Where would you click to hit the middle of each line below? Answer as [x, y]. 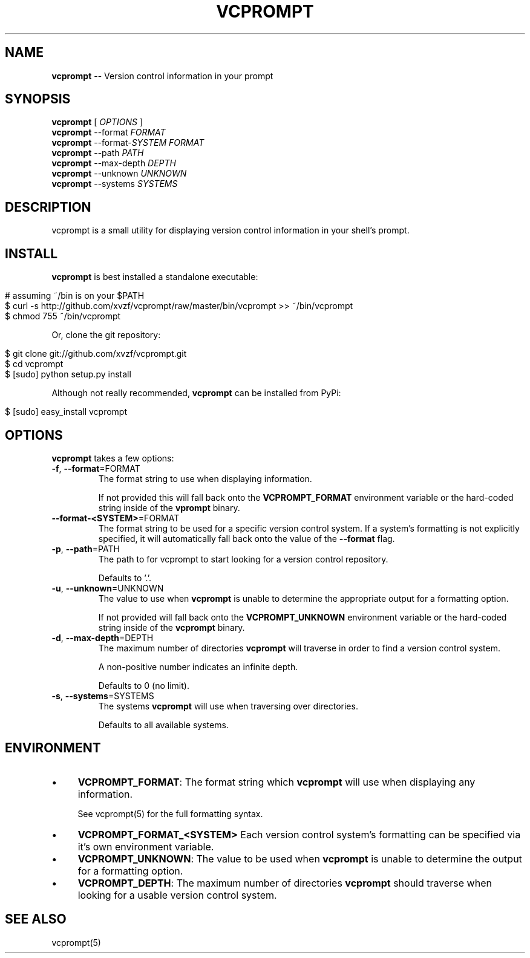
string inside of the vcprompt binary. [172, 627]
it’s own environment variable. [146, 846]
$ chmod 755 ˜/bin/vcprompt [63, 316]
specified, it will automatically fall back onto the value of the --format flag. [247, 538]
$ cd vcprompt [34, 364]
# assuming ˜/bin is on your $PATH [75, 296]
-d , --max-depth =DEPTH [103, 637]
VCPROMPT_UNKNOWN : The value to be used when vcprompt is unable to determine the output [300, 859]
